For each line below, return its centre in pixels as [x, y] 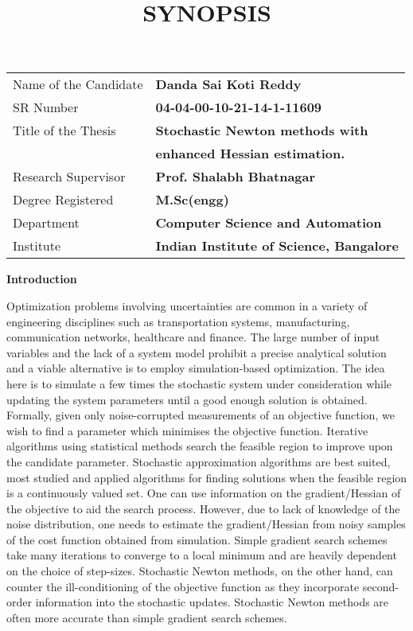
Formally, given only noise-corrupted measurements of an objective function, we [201, 415]
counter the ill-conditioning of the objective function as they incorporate [183, 586]
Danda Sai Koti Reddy [228, 84]
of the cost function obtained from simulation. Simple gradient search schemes [197, 539]
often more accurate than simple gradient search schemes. [147, 617]
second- [381, 586]
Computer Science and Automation [269, 223]
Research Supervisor [69, 177]
